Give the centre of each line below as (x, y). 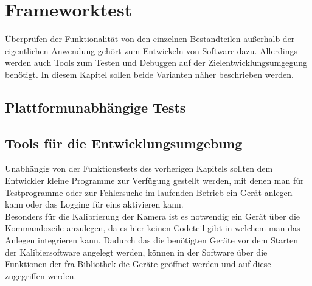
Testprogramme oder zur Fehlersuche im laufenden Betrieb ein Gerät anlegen (149, 192)
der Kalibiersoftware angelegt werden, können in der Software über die (136, 252)
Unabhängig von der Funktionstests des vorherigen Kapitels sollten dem (139, 168)
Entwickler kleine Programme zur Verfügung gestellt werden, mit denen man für (154, 180)
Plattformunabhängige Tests (95, 107)
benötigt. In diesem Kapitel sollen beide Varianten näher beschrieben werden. (149, 74)
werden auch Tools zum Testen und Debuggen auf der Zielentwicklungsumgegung (156, 62)
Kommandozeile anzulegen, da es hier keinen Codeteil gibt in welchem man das (153, 228)
